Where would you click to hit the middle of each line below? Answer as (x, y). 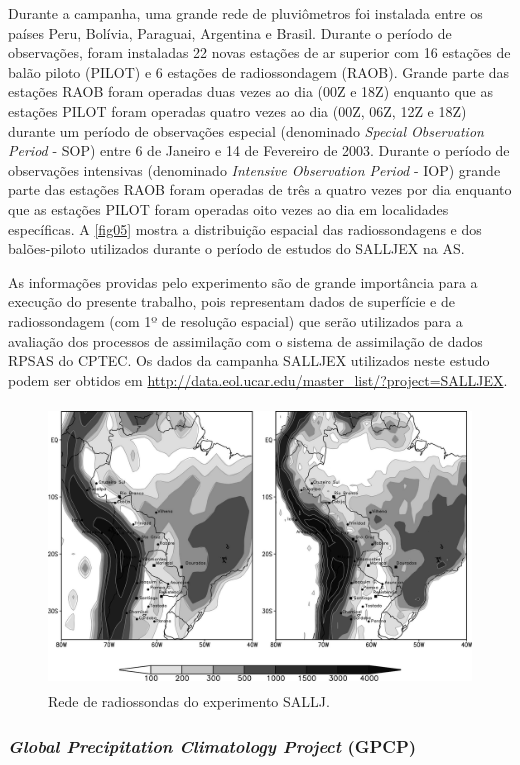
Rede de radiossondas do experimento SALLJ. (189, 701)
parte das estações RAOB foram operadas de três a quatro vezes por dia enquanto (260, 189)
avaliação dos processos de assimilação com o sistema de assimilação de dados (245, 340)
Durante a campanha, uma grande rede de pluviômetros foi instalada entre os (245, 13)
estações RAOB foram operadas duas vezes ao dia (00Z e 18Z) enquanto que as (251, 91)
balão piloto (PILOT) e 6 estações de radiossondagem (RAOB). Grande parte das (259, 71)
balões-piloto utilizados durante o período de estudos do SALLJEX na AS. (236, 248)
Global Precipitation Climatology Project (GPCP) (212, 745)
